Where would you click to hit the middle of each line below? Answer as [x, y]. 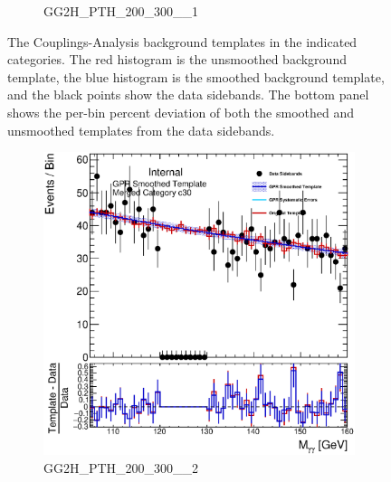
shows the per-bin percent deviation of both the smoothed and [181, 112]
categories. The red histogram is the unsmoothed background [177, 59]
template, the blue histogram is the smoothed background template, [196, 76]
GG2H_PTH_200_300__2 [121, 468]
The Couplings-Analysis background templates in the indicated [182, 41]
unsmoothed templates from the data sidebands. [141, 130]
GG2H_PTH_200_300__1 [121, 11]
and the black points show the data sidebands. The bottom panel [188, 95]
